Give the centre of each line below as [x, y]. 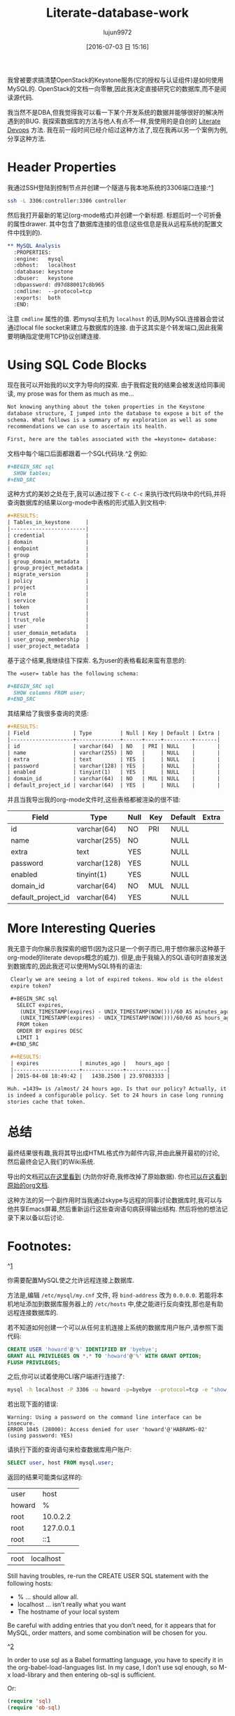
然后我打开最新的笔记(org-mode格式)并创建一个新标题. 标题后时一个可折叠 [115, 215]
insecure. [22, 1423]
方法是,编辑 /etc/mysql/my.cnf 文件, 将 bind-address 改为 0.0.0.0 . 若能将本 [115, 1295]
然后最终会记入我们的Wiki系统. [51, 1161]
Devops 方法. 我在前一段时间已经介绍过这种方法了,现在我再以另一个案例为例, [117, 129]
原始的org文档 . [29, 1185]
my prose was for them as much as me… [75, 394]
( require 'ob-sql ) [34, 1708]
